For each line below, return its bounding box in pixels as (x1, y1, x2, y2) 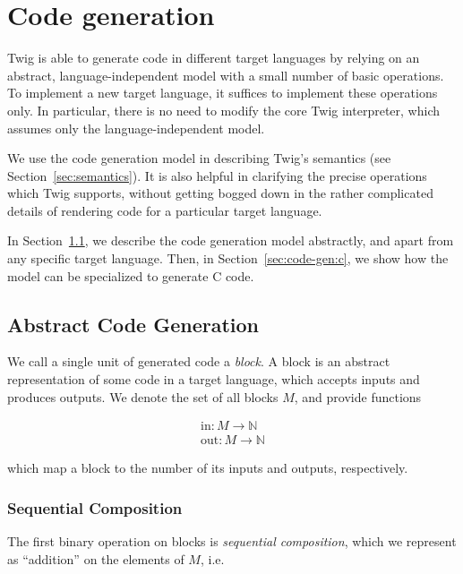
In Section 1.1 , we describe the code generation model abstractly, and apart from (7, 231, 454, 250)
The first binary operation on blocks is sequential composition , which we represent (7, 532, 457, 551)
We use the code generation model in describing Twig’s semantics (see (7, 149, 391, 167)
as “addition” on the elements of (7, 549, 184, 568)
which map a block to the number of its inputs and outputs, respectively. (7, 458, 408, 477)
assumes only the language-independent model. (7, 118, 265, 137)
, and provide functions (294, 387, 422, 406)
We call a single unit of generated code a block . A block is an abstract (7, 352, 390, 371)
